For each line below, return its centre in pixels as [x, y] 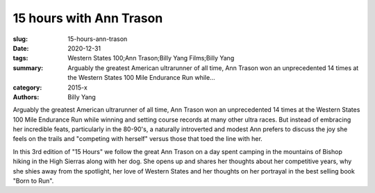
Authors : [26, 96]
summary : [28, 68]
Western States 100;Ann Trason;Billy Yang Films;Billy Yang [151, 58]
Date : [21, 48]
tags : [20, 58]
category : [27, 87]
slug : [20, 39]
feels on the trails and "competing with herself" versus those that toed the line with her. [138, 139]
